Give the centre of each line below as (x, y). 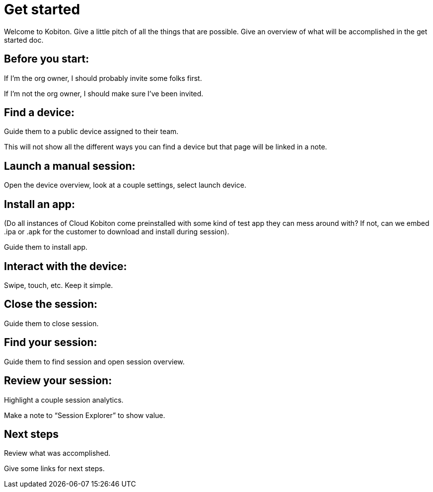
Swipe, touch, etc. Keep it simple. (59, 285)
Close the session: (51, 304)
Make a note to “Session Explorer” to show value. (85, 415)
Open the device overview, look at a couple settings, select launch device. (125, 185)
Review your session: (58, 381)
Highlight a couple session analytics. (64, 400)
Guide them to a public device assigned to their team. (91, 132)
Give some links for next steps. (54, 469)
